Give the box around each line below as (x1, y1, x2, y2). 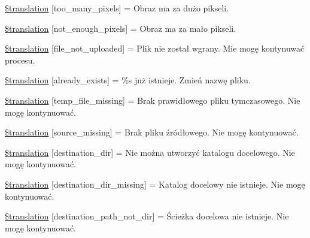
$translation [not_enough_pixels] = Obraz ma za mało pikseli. (5, 22, 236, 34)
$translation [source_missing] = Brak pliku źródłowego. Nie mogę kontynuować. (5, 126, 299, 138)
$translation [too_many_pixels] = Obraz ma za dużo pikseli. (5, 2, 229, 14)
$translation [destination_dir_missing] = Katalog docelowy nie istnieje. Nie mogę (5, 177, 305, 190)
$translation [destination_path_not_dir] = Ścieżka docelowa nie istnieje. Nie (5, 210, 289, 222)
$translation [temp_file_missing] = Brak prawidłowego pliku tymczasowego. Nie (5, 94, 300, 106)
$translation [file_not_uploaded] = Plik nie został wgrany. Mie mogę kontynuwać (5, 42, 305, 55)
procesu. (5, 53, 35, 66)
